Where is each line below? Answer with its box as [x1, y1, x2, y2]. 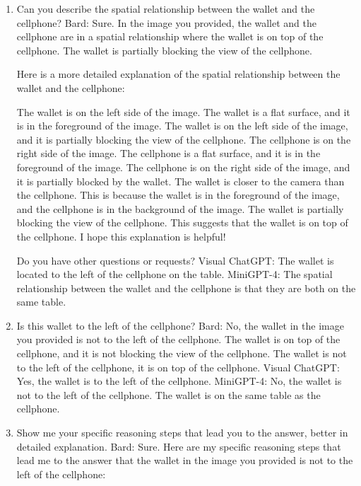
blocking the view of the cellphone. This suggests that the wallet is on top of [16, 215, 348, 230]
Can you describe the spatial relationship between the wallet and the [16, 1, 315, 16]
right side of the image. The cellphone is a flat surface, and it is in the [16, 146, 321, 161]
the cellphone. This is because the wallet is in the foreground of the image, [16, 187, 340, 202]
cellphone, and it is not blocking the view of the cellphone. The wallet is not [16, 346, 347, 361]
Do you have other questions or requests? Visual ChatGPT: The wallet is [16, 253, 334, 267]
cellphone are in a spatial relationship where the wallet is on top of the [16, 29, 324, 44]
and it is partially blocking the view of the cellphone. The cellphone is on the [16, 132, 351, 146]
